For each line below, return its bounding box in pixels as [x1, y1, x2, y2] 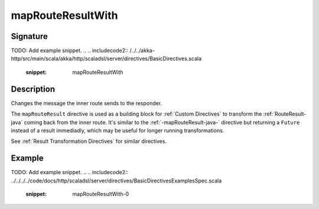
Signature [11, 31, 48, 41]
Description [11, 84, 56, 94]
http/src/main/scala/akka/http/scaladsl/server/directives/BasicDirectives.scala [11, 55, 202, 62]
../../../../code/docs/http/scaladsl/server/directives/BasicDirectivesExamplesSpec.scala [11, 177, 222, 184]
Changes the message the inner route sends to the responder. [11, 99, 162, 106]
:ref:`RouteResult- [263, 110, 307, 117]
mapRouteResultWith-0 [72, 191, 129, 197]
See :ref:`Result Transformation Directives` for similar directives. [11, 138, 167, 145]
